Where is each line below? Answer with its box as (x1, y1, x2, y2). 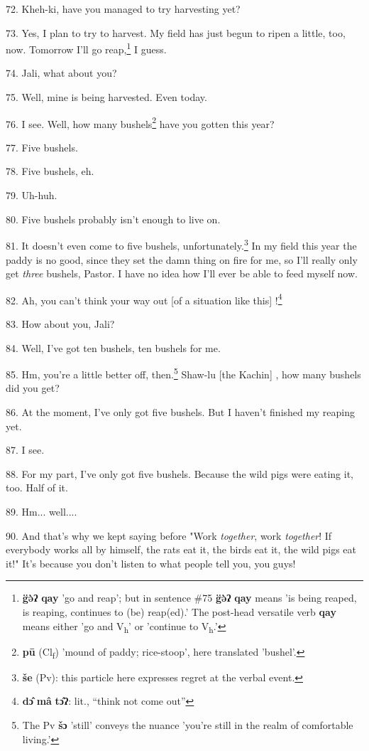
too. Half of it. (6, 480, 68, 495)
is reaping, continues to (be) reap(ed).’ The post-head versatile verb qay (22, 604, 336, 619)
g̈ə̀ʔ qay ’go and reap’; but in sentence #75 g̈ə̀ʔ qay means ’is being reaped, (22, 590, 357, 605)
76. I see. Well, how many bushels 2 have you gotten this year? (6, 114, 275, 131)
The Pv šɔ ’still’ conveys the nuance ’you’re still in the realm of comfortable (22, 717, 353, 732)
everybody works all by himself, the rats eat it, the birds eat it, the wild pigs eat (6, 542, 357, 557)
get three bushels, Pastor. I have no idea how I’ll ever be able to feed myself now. (6, 266, 358, 281)
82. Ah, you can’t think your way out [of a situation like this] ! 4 (6, 290, 282, 307)
